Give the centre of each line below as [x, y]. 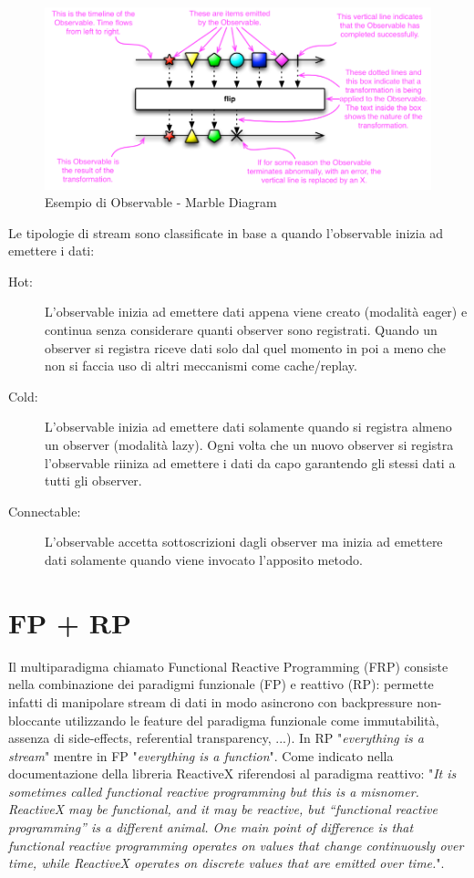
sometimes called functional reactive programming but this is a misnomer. [214, 791]
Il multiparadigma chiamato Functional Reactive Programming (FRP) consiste [228, 666]
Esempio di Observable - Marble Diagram [161, 202]
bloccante [35, 720]
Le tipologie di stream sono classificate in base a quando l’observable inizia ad [226, 232]
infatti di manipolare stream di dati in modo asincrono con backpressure [211, 701]
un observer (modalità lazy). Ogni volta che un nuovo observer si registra [249, 445]
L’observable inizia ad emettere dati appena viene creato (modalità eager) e [256, 312]
